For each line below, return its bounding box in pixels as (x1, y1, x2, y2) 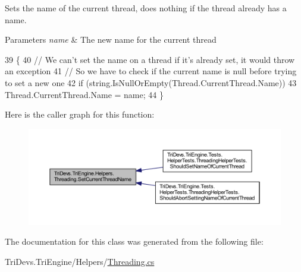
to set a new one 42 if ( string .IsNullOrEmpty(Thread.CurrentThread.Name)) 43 (5, 76, 297, 88)
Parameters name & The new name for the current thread (5, 33, 217, 46)
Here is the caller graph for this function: (5, 108, 155, 121)
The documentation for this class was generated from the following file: (5, 235, 264, 248)
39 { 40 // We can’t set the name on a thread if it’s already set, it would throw (5, 53, 295, 65)
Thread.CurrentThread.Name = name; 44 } (5, 88, 164, 100)
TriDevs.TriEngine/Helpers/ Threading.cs (5, 255, 155, 267)
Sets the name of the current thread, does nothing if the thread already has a (5, 2, 287, 14)
